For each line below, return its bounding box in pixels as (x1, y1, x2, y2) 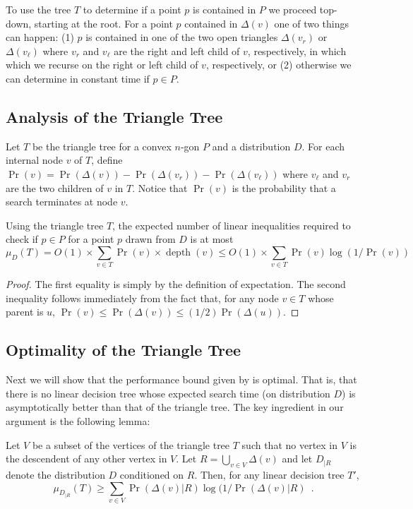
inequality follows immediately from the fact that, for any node (6, 290, 279, 305)
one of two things (274, 16, 349, 30)
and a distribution (212, 138, 291, 153)
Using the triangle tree (6, 217, 104, 232)
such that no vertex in (241, 437, 338, 452)
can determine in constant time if (6, 71, 150, 85)
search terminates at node (6, 194, 118, 209)
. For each (301, 138, 345, 153)
